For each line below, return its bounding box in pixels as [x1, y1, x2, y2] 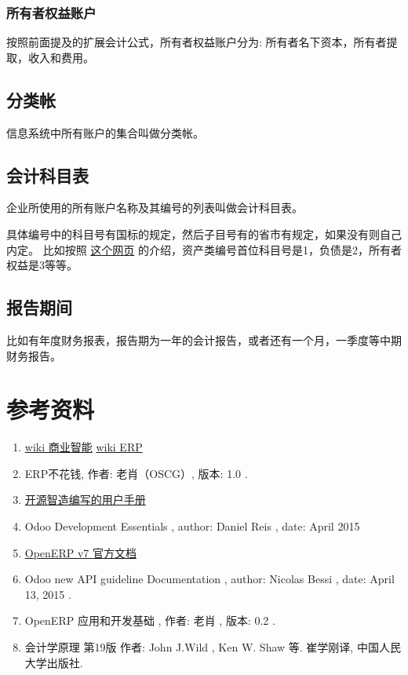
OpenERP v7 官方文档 [24, 544, 137, 560]
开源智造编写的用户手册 [24, 491, 146, 508]
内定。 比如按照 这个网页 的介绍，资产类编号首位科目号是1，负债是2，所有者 [6, 241, 402, 257]
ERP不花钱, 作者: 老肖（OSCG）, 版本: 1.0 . [24, 465, 248, 481]
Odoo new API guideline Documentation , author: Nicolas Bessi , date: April [24, 571, 395, 587]
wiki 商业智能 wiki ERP [24, 439, 143, 455]
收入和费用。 [27, 49, 94, 65]
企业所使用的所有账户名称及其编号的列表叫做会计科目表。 [6, 199, 303, 216]
